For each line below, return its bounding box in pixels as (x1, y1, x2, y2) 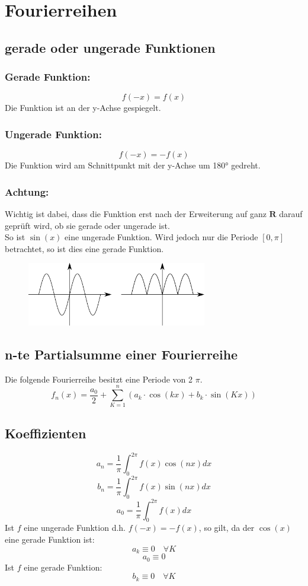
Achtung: (5, 184, 49, 199)
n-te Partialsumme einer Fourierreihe (5, 345, 238, 363)
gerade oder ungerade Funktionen (5, 38, 216, 56)
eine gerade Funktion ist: (5, 533, 95, 546)
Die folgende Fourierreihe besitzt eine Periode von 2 (5, 372, 192, 385)
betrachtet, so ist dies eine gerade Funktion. (5, 242, 164, 254)
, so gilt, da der (198, 521, 255, 534)
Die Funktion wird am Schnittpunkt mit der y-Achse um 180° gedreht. (5, 159, 261, 171)
